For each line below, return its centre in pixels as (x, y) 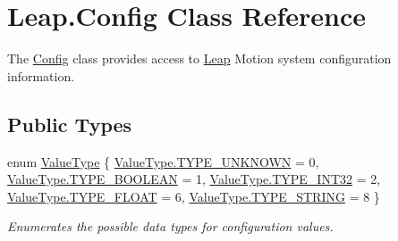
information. (41, 75)
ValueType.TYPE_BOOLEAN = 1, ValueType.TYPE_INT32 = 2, (194, 179)
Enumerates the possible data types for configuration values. (170, 226)
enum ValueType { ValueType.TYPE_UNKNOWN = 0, (163, 161)
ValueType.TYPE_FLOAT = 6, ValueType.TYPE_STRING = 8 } (194, 196)
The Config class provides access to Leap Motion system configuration (199, 58)
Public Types (70, 124)
